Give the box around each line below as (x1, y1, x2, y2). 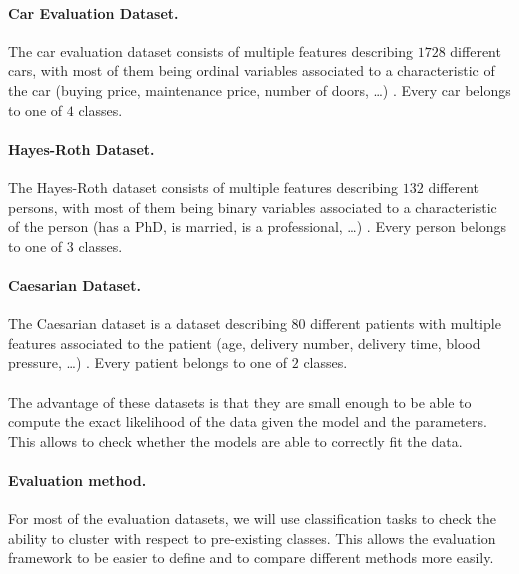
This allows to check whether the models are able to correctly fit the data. (8, 430, 463, 451)
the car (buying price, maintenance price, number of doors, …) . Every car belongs (8, 79, 511, 100)
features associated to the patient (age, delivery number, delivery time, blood (8, 332, 481, 353)
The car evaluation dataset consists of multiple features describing (8, 40, 414, 61)
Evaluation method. (8, 469, 147, 490)
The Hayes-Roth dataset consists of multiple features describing (8, 176, 399, 197)
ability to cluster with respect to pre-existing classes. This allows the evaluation (8, 527, 496, 548)
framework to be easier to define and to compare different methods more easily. (8, 547, 494, 568)
